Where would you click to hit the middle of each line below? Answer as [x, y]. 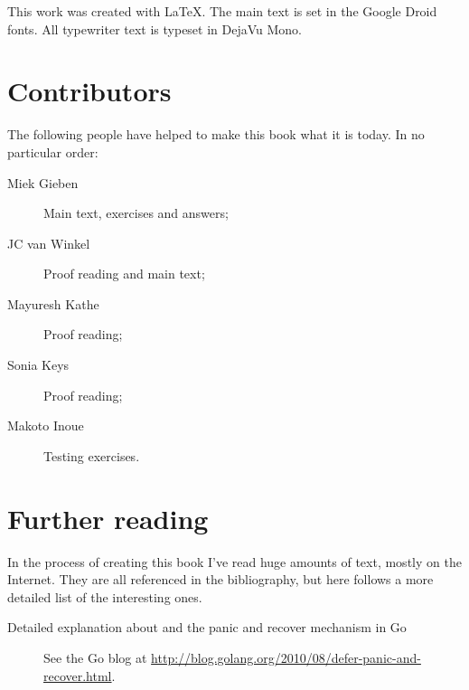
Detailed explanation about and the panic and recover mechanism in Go [207, 627]
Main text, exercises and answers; [136, 213]
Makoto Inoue [46, 425]
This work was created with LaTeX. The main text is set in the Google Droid [222, 11]
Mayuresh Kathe [53, 303]
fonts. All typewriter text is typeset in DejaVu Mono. [155, 28]
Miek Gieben [43, 182]
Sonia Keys [38, 365]
